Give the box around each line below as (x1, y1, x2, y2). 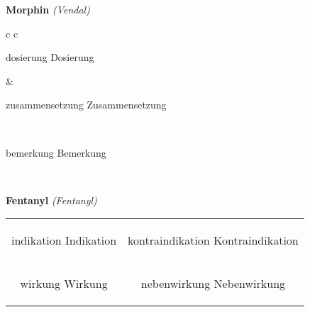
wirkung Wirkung (20, 275, 108, 292)
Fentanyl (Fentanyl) (6, 192, 97, 207)
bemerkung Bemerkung (6, 145, 106, 160)
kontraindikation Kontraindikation (128, 232, 299, 249)
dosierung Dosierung (6, 50, 94, 65)
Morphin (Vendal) (6, 2, 90, 16)
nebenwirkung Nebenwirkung (140, 275, 286, 292)
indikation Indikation (11, 232, 117, 249)
